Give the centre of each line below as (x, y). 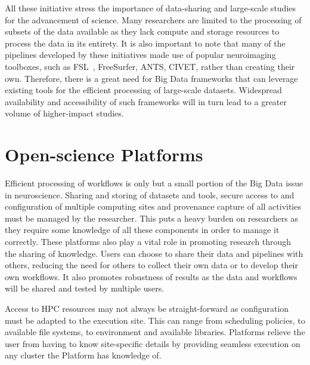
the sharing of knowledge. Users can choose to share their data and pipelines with (154, 253)
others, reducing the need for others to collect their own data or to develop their (151, 265)
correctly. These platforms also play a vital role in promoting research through (148, 242)
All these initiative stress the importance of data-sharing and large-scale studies (151, 8)
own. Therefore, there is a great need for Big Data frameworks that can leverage (151, 78)
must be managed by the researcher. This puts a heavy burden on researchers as (151, 218)
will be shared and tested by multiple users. (85, 288)
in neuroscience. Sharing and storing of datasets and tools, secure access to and (150, 194)
